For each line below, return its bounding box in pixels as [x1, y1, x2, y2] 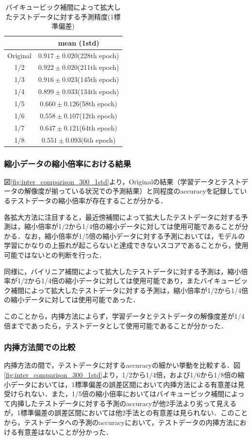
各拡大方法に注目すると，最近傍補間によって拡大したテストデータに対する [4, 212, 241, 222]
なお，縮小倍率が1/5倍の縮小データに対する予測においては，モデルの [24, 230, 245, 241]
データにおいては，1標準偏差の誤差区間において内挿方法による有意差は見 [10, 379, 245, 389]
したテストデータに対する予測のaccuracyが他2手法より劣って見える [24, 398, 236, 408]
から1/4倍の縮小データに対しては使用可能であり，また [27, 276, 201, 286]
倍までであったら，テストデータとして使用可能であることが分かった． [4, 320, 228, 330]
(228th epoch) [77, 50, 119, 60]
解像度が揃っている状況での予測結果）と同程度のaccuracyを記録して [24, 186, 240, 196]
